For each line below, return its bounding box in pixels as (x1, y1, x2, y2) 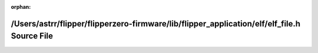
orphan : (11, 4, 31, 10)
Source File (11, 31, 53, 41)
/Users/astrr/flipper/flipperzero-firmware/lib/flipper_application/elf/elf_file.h (11, 18, 300, 29)
